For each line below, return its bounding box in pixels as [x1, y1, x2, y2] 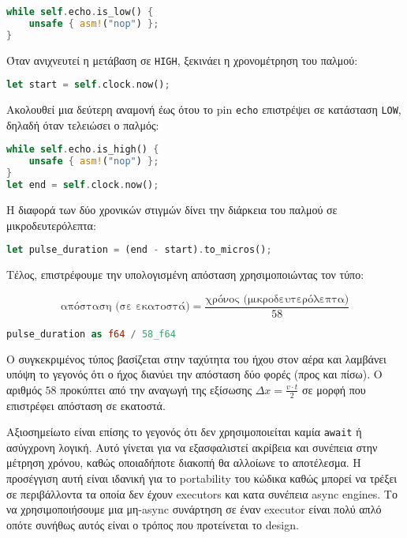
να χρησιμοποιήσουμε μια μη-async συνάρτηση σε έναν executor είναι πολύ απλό [6, 501, 382, 517]
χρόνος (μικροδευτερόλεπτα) [205, 293, 349, 305]
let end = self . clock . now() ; [6, 179, 159, 191]
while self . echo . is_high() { [6, 144, 159, 156]
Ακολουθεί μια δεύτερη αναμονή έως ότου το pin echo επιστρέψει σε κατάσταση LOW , [6, 101, 401, 118]
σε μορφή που [302, 381, 366, 397]
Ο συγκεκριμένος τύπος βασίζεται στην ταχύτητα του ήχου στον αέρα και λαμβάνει [6, 350, 386, 367]
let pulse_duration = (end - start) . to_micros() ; [6, 244, 272, 256]
